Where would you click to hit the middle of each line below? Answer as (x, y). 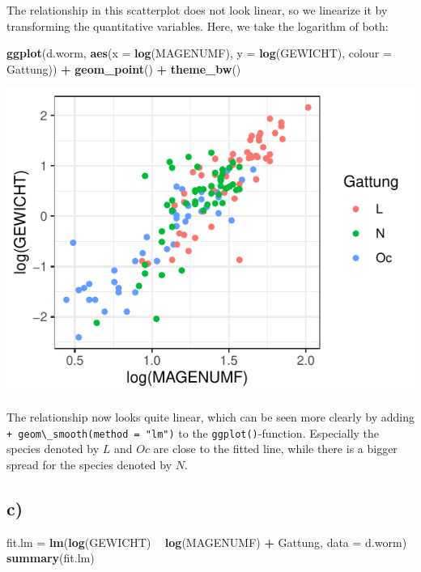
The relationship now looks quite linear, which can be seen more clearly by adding (210, 416)
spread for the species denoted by (89, 464)
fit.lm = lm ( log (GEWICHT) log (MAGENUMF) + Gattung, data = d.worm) (207, 542)
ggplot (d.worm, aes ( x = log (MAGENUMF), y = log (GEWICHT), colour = (199, 53)
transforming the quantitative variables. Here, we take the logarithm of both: (198, 25)
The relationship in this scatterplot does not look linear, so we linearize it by (197, 10)
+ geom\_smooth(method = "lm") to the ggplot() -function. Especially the (193, 432)
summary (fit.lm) (51, 558)
